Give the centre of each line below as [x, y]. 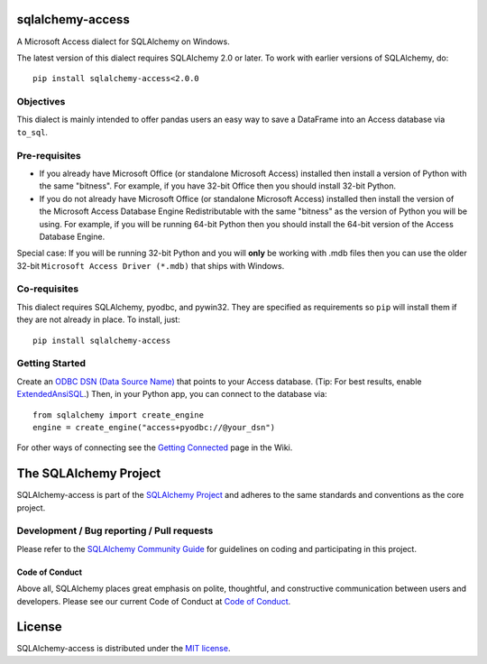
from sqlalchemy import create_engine [119, 415]
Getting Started [51, 364]
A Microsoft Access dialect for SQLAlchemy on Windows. [123, 41]
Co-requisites [48, 289]
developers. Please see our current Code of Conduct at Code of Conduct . [154, 601]
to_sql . [32, 132]
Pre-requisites [49, 155]
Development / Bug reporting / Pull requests [115, 530]
